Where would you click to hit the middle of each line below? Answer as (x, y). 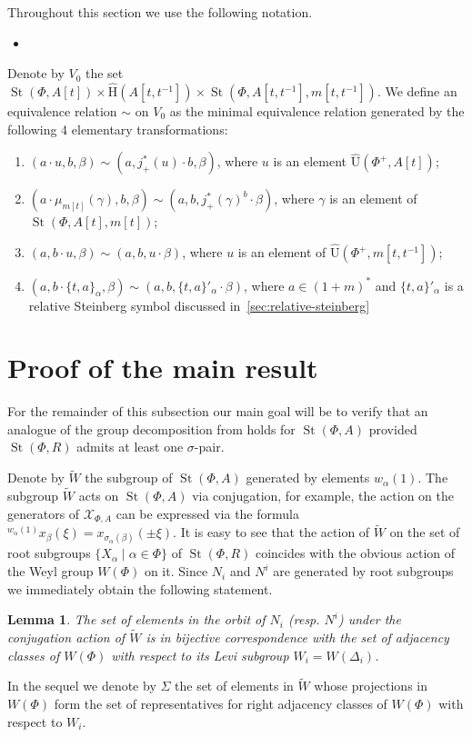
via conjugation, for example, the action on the (323, 496)
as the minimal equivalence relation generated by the (317, 111)
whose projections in (371, 686)
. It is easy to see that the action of (271, 532)
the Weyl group (50, 571)
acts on (99, 496)
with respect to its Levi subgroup (200, 655)
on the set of (425, 532)
